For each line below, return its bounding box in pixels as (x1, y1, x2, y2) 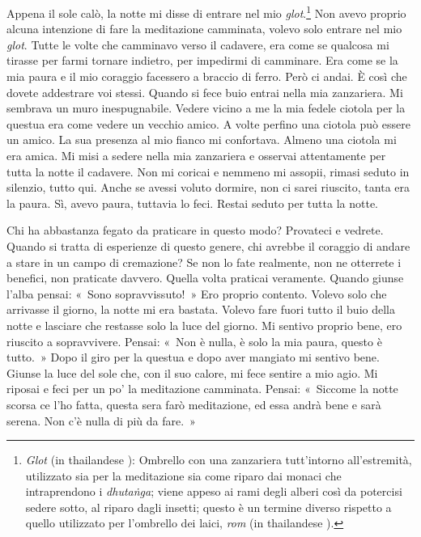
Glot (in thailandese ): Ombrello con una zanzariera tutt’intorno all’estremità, (25, 451, 412, 468)
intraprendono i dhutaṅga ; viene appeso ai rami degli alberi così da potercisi (25, 483, 402, 500)
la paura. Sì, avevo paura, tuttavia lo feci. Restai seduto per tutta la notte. (6, 194, 378, 211)
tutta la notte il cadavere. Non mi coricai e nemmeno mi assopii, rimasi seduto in (6, 163, 410, 180)
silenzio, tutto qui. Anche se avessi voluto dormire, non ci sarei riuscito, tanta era (6, 179, 410, 196)
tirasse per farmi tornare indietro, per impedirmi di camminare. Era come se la (6, 52, 398, 69)
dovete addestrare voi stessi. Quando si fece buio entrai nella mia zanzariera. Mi (6, 83, 403, 100)
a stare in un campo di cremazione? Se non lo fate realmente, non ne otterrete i (6, 253, 402, 270)
